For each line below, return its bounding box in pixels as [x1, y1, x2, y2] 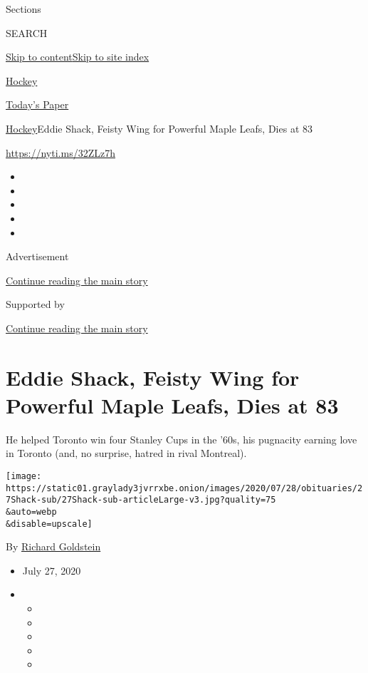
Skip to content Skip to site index [6, 49, 149, 64]
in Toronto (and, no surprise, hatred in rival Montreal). [6, 446, 247, 461]
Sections [6, 1, 41, 16]
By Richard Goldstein [6, 539, 101, 554]
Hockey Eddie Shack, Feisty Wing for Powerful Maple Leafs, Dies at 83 [6, 120, 313, 135]
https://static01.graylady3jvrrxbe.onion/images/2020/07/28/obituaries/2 [6, 483, 363, 493]
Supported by [6, 297, 65, 312]
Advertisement [6, 249, 69, 264]
